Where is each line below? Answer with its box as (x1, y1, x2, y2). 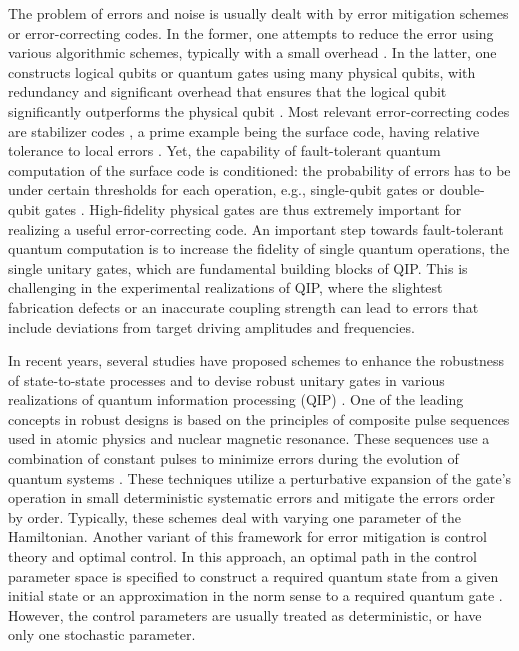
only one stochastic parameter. (8, 624, 196, 645)
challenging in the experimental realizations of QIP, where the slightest (8, 277, 443, 298)
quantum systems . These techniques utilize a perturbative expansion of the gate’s (8, 467, 512, 488)
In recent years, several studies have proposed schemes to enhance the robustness (8, 350, 504, 371)
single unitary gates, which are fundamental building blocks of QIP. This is (8, 257, 468, 278)
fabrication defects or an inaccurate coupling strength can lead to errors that (8, 296, 479, 317)
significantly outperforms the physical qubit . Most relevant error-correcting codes (8, 100, 510, 121)
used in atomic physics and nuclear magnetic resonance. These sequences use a (8, 428, 490, 449)
